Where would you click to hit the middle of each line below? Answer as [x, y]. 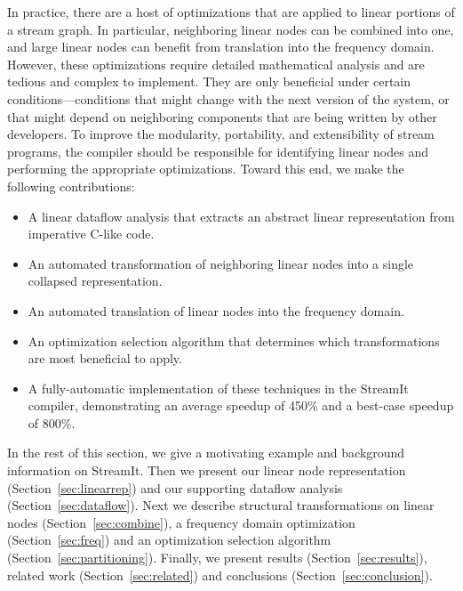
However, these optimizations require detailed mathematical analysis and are [216, 64]
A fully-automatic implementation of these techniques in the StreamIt [218, 388]
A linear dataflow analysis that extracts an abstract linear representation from [241, 216]
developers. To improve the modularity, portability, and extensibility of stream [221, 134]
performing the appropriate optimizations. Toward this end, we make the [206, 169]
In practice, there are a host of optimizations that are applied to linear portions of [231, 12]
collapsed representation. [95, 281]
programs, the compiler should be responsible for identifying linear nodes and [218, 151]
